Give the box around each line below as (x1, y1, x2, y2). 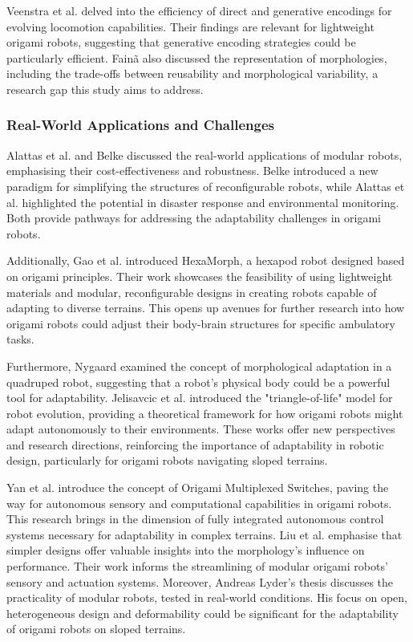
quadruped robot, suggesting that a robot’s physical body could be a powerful (6, 373, 391, 390)
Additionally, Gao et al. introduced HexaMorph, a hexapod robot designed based (6, 252, 405, 269)
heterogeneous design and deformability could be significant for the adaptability (6, 604, 399, 621)
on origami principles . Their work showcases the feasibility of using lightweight (6, 267, 393, 284)
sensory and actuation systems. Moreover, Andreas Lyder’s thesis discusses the (6, 573, 394, 590)
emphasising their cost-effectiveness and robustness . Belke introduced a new (6, 162, 379, 179)
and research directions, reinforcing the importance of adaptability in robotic (6, 436, 384, 453)
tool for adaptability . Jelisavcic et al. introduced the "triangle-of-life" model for (6, 389, 393, 406)
